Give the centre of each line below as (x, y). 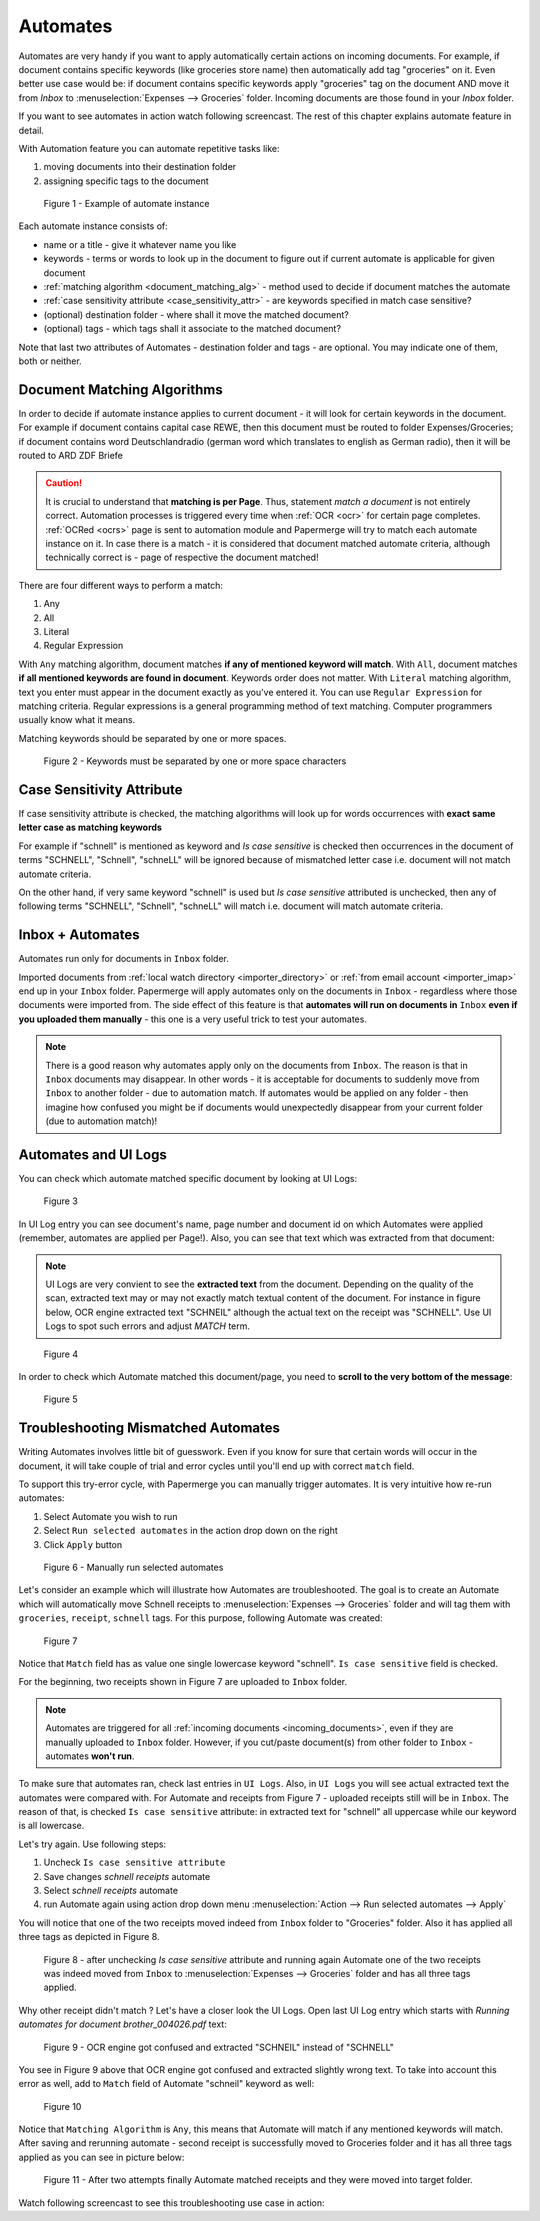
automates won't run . (90, 1756)
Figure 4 (61, 1354)
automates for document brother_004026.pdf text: (122, 2024)
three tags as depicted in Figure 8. (89, 1937)
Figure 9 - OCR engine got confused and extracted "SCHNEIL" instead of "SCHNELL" (219, 2047)
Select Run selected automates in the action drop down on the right (191, 1531)
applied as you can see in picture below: (101, 2157)
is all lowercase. (51, 1826)
